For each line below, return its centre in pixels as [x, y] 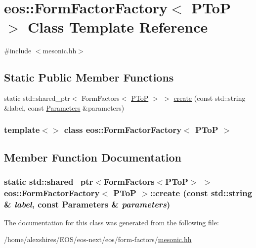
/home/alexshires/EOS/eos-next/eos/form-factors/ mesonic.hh [98, 239]
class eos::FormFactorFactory [123, 130]
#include [18, 51]
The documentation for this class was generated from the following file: [111, 222]
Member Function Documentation [93, 157]
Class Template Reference [118, 27]
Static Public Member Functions [89, 77]
